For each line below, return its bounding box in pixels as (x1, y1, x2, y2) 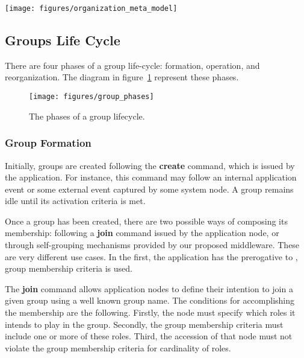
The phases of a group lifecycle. (29, 109, 145, 122)
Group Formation (5, 135, 92, 150)
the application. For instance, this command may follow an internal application (5, 171, 297, 184)
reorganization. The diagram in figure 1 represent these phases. (5, 71, 239, 83)
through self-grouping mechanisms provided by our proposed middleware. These (5, 238, 300, 251)
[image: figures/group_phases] (29, 92, 154, 101)
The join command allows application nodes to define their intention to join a (5, 282, 293, 295)
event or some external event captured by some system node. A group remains (5, 182, 294, 195)
